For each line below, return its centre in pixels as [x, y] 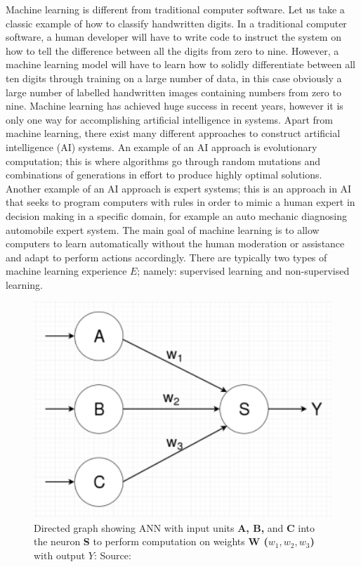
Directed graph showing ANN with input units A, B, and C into [175, 527]
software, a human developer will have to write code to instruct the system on [173, 37]
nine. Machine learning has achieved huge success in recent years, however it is [175, 106]
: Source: [112, 555]
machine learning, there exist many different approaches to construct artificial [173, 133]
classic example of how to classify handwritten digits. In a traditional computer [176, 23]
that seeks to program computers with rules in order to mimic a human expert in [180, 202]
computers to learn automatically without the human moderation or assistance [175, 243]
